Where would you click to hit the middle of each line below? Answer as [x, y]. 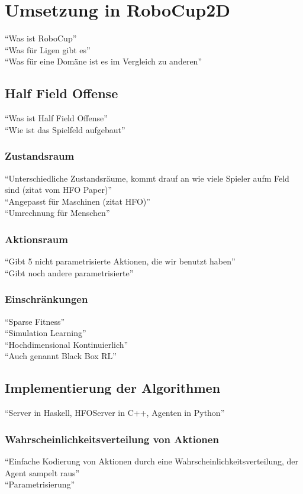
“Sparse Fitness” [35, 321]
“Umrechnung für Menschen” [57, 213]
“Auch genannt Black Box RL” [61, 356]
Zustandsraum [40, 156]
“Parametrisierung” [40, 484]
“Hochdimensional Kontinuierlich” [67, 344]
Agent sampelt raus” [42, 472]
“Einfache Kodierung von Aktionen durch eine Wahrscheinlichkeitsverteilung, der [152, 461]
